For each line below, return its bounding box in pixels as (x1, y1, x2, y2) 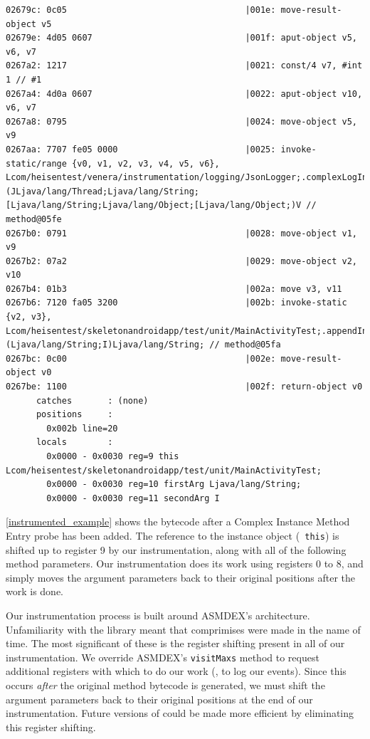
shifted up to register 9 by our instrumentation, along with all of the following (6, 542, 347, 557)
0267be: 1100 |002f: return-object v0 (6, 382, 363, 392)
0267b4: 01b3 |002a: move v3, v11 (6, 283, 342, 294)
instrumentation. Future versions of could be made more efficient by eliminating (6, 706, 354, 720)
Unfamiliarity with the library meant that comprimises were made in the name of (6, 622, 361, 636)
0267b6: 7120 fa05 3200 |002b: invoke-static (6, 298, 347, 308)
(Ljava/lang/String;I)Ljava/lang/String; (6, 340, 205, 350)
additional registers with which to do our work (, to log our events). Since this (6, 664, 347, 678)
